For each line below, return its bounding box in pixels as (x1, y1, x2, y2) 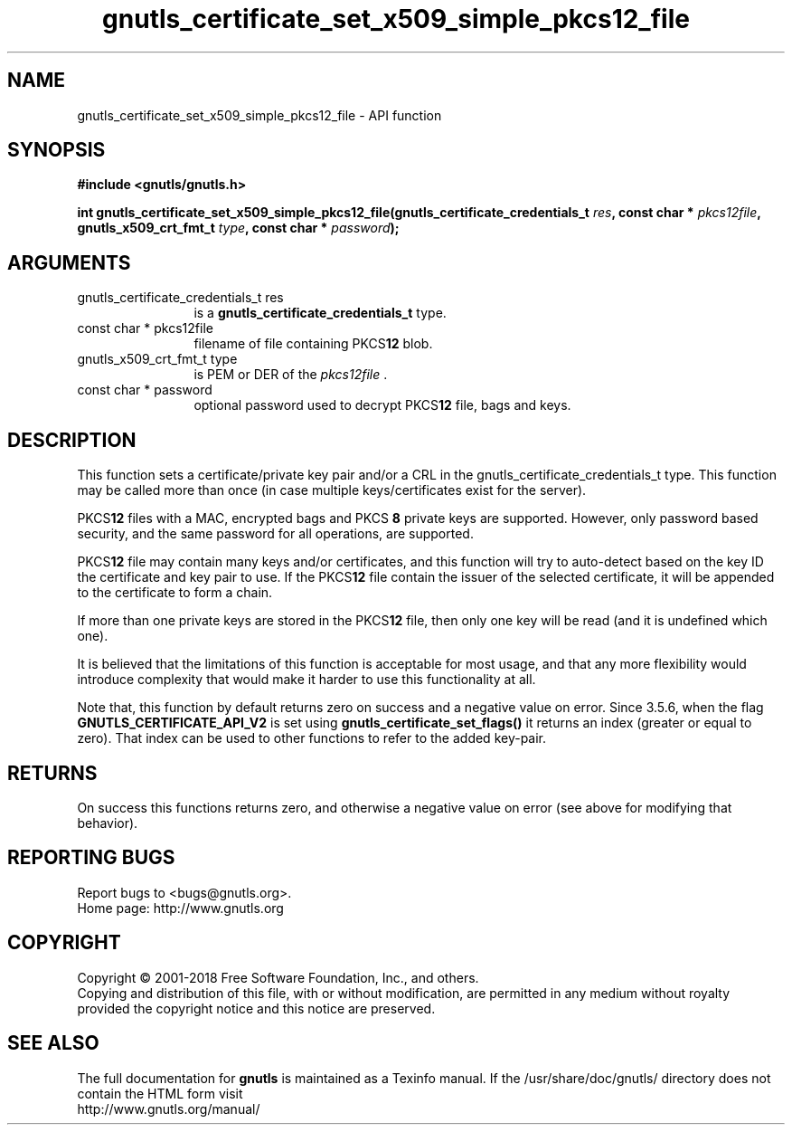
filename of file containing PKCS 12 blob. (193, 336, 433, 352)
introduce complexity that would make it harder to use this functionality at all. (77, 671, 536, 688)
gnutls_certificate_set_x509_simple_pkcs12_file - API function (77, 107, 442, 123)
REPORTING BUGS (7, 846, 175, 870)
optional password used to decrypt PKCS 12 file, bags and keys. (193, 397, 571, 414)
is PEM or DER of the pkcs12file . (193, 366, 388, 383)
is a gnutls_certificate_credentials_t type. (193, 305, 447, 321)
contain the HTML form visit (77, 1085, 243, 1101)
